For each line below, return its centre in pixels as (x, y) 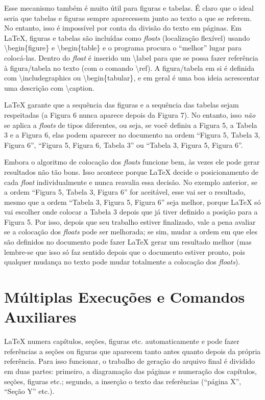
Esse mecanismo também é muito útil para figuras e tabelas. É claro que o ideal (129, 8)
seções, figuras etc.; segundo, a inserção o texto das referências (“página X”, (123, 381)
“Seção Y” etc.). (29, 391)
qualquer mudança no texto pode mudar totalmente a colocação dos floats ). (122, 262)
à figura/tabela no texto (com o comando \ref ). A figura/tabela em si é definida (129, 68)
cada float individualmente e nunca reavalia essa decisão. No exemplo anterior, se (131, 182)
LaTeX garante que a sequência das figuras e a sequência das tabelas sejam (122, 105)
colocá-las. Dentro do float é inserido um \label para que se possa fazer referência (131, 57)
